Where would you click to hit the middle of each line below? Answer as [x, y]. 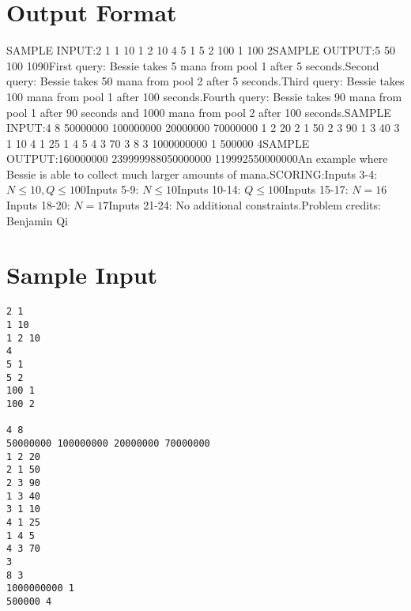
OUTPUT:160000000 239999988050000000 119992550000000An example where [197, 158]
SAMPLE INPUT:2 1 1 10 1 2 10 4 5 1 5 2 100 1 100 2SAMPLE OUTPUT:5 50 [201, 50]
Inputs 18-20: [38, 205]
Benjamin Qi [37, 220]
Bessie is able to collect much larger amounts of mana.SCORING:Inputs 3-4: [192, 173]
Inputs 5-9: [112, 189]
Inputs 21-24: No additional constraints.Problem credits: [245, 205]
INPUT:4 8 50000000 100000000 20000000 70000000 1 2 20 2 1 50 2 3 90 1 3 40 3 [203, 128]
